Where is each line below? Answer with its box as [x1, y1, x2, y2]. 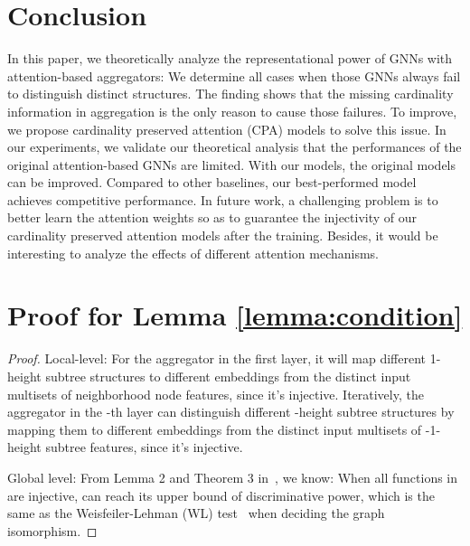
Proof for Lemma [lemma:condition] [7, 297, 463, 334]
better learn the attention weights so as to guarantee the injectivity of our [7, 208, 418, 227]
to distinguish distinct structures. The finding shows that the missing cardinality [7, 84, 454, 103]
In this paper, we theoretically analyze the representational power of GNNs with [7, 49, 453, 68]
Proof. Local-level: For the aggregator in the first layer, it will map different [7, 349, 427, 368]
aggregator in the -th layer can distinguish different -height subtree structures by [7, 402, 455, 421]
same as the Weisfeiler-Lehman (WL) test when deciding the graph [7, 504, 385, 522]
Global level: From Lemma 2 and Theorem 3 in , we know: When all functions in [7, 467, 458, 486]
